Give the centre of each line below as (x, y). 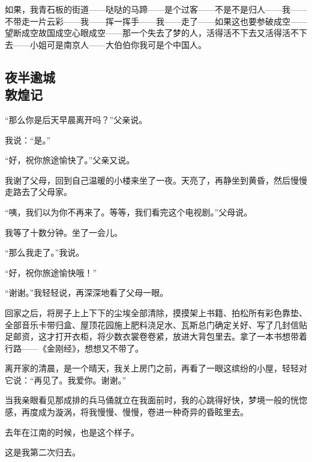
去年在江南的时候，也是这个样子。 (72, 432)
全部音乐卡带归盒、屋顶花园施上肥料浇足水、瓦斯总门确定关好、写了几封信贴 (156, 324)
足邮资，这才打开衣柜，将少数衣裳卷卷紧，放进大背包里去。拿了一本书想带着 (156, 336)
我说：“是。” (28, 139)
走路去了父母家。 (38, 192)
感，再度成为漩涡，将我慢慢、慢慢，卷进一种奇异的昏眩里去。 (127, 412)
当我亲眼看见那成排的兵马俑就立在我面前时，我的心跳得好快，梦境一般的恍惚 (156, 400)
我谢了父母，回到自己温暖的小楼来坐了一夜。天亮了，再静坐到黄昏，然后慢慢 (156, 180)
